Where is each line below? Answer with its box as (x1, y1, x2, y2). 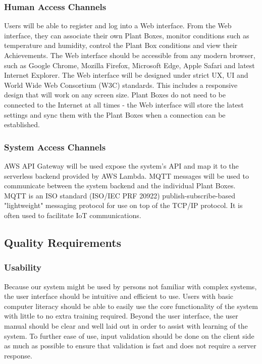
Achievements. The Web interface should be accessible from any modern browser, (4, 50, 255, 60)
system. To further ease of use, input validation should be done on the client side (4, 330, 254, 341)
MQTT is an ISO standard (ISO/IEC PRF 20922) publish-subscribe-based (4, 190, 235, 200)
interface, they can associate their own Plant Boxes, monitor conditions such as (4, 30, 249, 40)
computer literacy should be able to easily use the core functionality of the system (4, 300, 258, 311)
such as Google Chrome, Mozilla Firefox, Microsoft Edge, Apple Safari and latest (4, 60, 255, 70)
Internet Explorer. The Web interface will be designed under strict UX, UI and (4, 70, 248, 80)
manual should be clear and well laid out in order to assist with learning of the (4, 320, 248, 331)
